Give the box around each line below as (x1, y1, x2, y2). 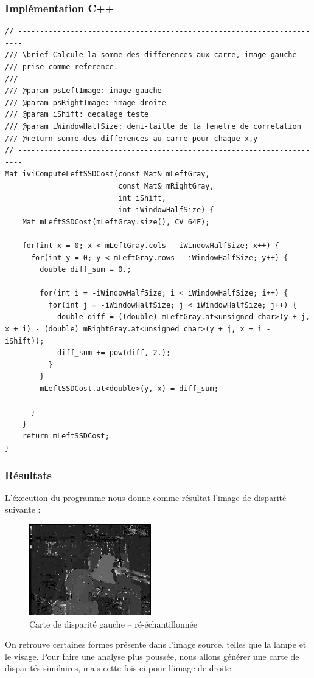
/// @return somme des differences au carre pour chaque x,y (5, 134, 258, 143)
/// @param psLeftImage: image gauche (5, 86, 162, 95)
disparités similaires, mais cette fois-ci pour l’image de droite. (5, 662, 234, 674)
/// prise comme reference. (5, 63, 119, 71)
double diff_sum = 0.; (40, 265, 131, 274)
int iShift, (118, 193, 166, 202)
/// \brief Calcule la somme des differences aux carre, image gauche (5, 50, 297, 60)
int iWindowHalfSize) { (118, 206, 214, 215)
